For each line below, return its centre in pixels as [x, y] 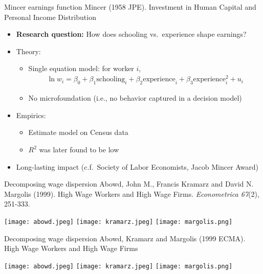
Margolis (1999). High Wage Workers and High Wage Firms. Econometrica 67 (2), [132, 193]
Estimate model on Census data [78, 132]
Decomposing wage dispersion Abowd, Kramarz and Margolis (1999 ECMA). [125, 238]
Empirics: [31, 115]
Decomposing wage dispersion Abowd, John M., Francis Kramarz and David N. [129, 184]
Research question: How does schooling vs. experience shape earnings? [131, 34]
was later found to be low [79, 150]
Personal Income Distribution [50, 17]
